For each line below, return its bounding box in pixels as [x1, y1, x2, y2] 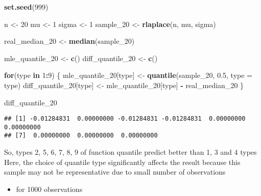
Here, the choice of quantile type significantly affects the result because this [4, 156, 241, 167]
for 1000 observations [16, 183, 83, 194]
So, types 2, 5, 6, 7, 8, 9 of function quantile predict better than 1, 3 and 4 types [4, 147, 257, 157]
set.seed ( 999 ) [4, 2, 49, 12]
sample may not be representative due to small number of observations [4, 166, 226, 177]
